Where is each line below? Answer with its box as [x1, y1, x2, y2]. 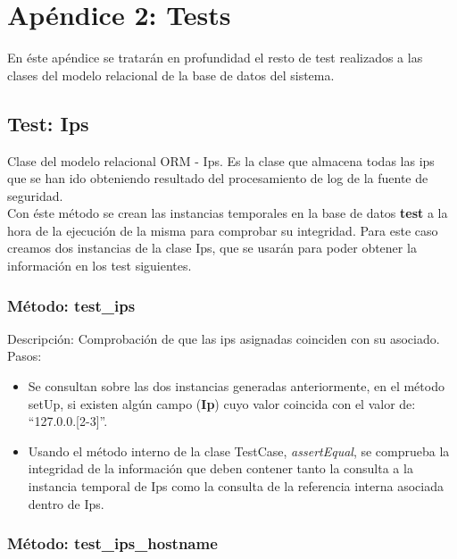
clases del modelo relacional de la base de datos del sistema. [7, 65, 335, 84]
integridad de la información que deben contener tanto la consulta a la [28, 459, 413, 478]
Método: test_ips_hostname [7, 532, 218, 555]
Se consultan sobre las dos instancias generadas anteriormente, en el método [28, 377, 445, 396]
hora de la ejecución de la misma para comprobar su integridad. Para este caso [7, 221, 438, 239]
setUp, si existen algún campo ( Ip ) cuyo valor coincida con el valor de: [28, 394, 416, 413]
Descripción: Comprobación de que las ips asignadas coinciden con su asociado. [7, 329, 440, 347]
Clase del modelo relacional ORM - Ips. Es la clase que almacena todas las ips [7, 151, 435, 170]
